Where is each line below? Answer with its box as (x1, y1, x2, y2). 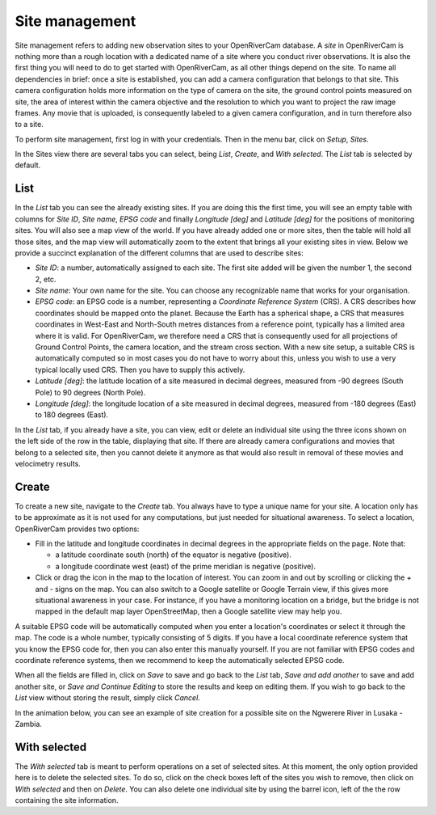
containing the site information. (15, 795, 119, 804)
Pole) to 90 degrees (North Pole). (35, 387, 146, 397)
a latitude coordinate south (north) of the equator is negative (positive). (55, 550, 292, 560)
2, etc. (35, 274, 57, 284)
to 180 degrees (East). (35, 410, 109, 420)
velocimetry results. (15, 458, 81, 468)
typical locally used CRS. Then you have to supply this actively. (35, 365, 245, 374)
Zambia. (15, 719, 42, 728)
